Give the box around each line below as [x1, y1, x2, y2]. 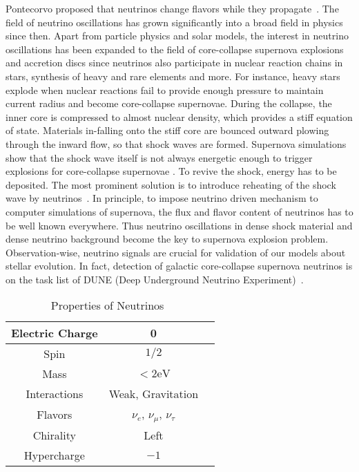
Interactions [26, 386, 84, 402]
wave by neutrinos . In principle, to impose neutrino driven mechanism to [6, 191, 318, 205]
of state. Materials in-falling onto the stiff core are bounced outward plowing [6, 123, 329, 138]
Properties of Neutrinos [50, 297, 164, 314]
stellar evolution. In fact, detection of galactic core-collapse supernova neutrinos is [6, 258, 353, 273]
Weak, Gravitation [108, 386, 199, 402]
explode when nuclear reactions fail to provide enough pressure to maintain [6, 82, 324, 97]
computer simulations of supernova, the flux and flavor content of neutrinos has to [6, 204, 353, 218]
